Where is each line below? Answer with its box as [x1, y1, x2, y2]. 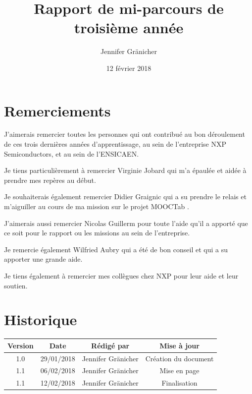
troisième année [74, 17, 184, 38]
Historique [4, 309, 77, 330]
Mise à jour [159, 340, 200, 350]
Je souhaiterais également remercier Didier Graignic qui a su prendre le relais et [4, 191, 247, 202]
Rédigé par [91, 340, 130, 350]
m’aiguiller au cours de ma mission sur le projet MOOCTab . [4, 201, 189, 211]
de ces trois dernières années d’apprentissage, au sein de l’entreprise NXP [4, 139, 227, 149]
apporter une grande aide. [4, 254, 83, 264]
